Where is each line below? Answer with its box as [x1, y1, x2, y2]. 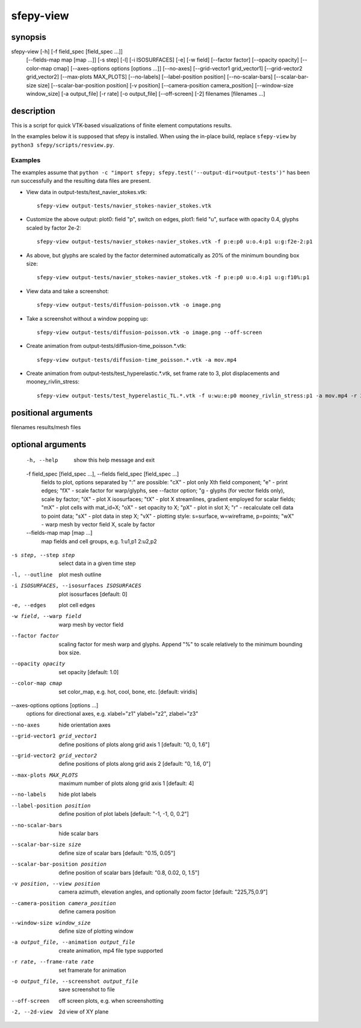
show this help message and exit [73, 456, 155, 464]
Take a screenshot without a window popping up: [26, 315, 149, 322]
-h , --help [26, 457, 58, 464]
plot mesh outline [58, 570, 102, 578]
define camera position [58, 908, 116, 915]
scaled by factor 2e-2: [26, 224, 81, 232]
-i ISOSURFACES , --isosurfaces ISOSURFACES [11, 582, 141, 589]
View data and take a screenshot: [26, 287, 110, 295]
